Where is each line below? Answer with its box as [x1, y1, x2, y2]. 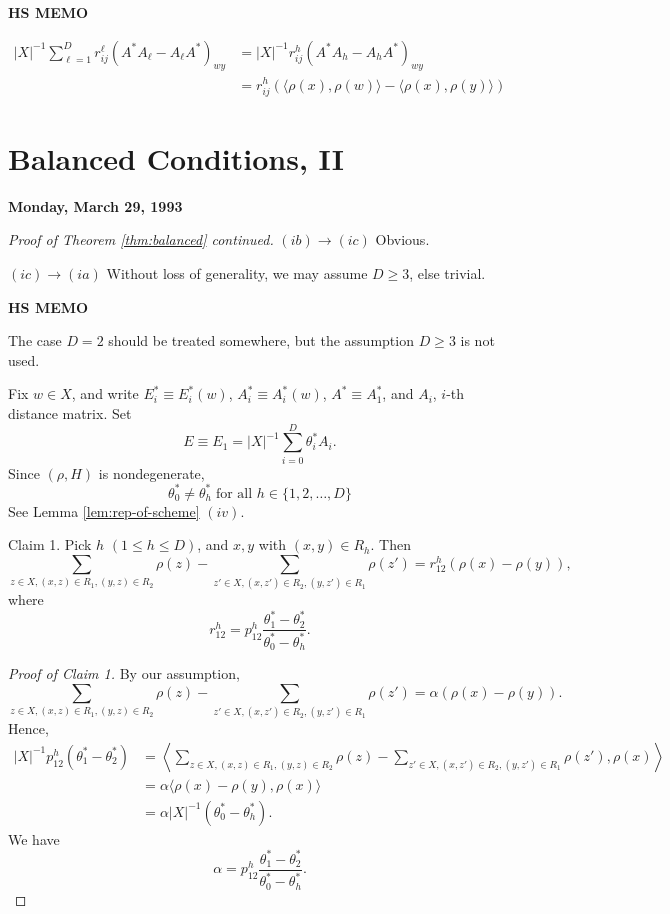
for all [215, 486, 253, 501]
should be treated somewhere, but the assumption [108, 330, 414, 351]
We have [8, 828, 60, 849]
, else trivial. [409, 263, 486, 283]
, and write [71, 383, 139, 404]
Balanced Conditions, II [8, 137, 344, 178]
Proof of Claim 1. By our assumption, [8, 663, 240, 684]
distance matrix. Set [8, 402, 132, 423]
